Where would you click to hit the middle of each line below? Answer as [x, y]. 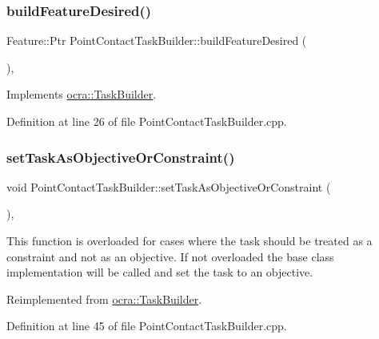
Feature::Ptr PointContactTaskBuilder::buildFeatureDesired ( [157, 40]
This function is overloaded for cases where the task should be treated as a [189, 240]
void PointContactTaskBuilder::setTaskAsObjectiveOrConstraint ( [169, 186]
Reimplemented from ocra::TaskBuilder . [104, 299]
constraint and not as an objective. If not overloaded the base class [170, 256]
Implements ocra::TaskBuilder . [82, 94]
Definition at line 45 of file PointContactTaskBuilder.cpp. [147, 326]
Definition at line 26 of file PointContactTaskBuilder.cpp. [147, 121]
